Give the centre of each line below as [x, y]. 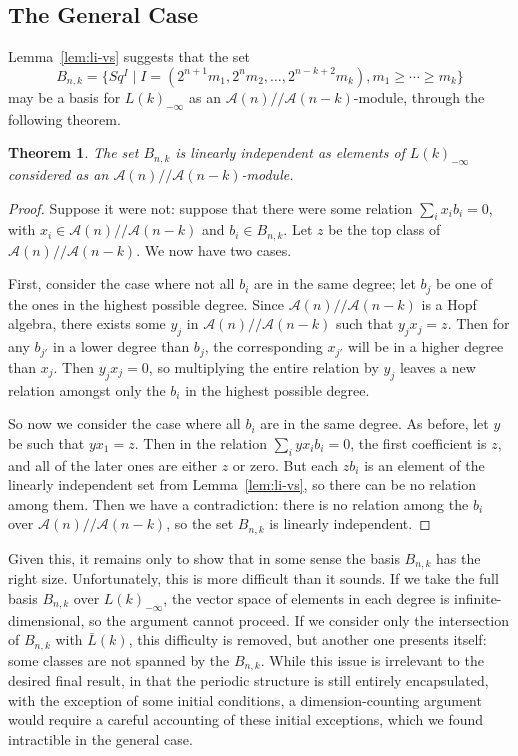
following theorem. [64, 118]
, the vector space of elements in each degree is [306, 597]
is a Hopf [449, 303]
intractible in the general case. [100, 738]
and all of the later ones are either [113, 464]
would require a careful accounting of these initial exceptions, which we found [246, 719]
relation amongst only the [87, 389]
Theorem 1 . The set [73, 152]
